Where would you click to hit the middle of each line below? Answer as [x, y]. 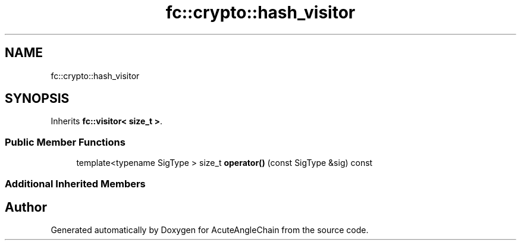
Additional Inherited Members [75, 183]
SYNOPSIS [37, 99]
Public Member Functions [65, 142]
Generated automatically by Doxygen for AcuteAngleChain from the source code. [210, 230]
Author [26, 207]
